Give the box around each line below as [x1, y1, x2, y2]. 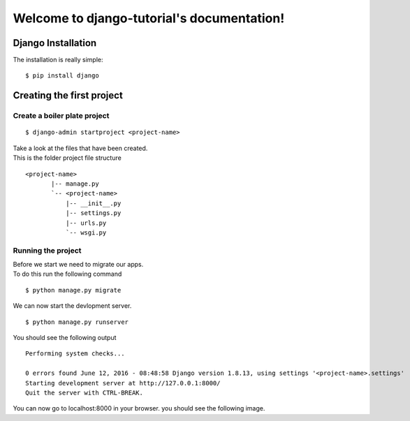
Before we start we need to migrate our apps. [13, 260, 144, 269]
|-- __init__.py [65, 199, 122, 207]
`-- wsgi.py [65, 228, 107, 237]
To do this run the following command [13, 269, 122, 279]
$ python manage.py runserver [25, 318, 129, 326]
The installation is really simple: [13, 56, 103, 64]
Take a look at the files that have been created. [13, 144, 148, 152]
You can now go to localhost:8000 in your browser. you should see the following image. [13, 404, 265, 413]
